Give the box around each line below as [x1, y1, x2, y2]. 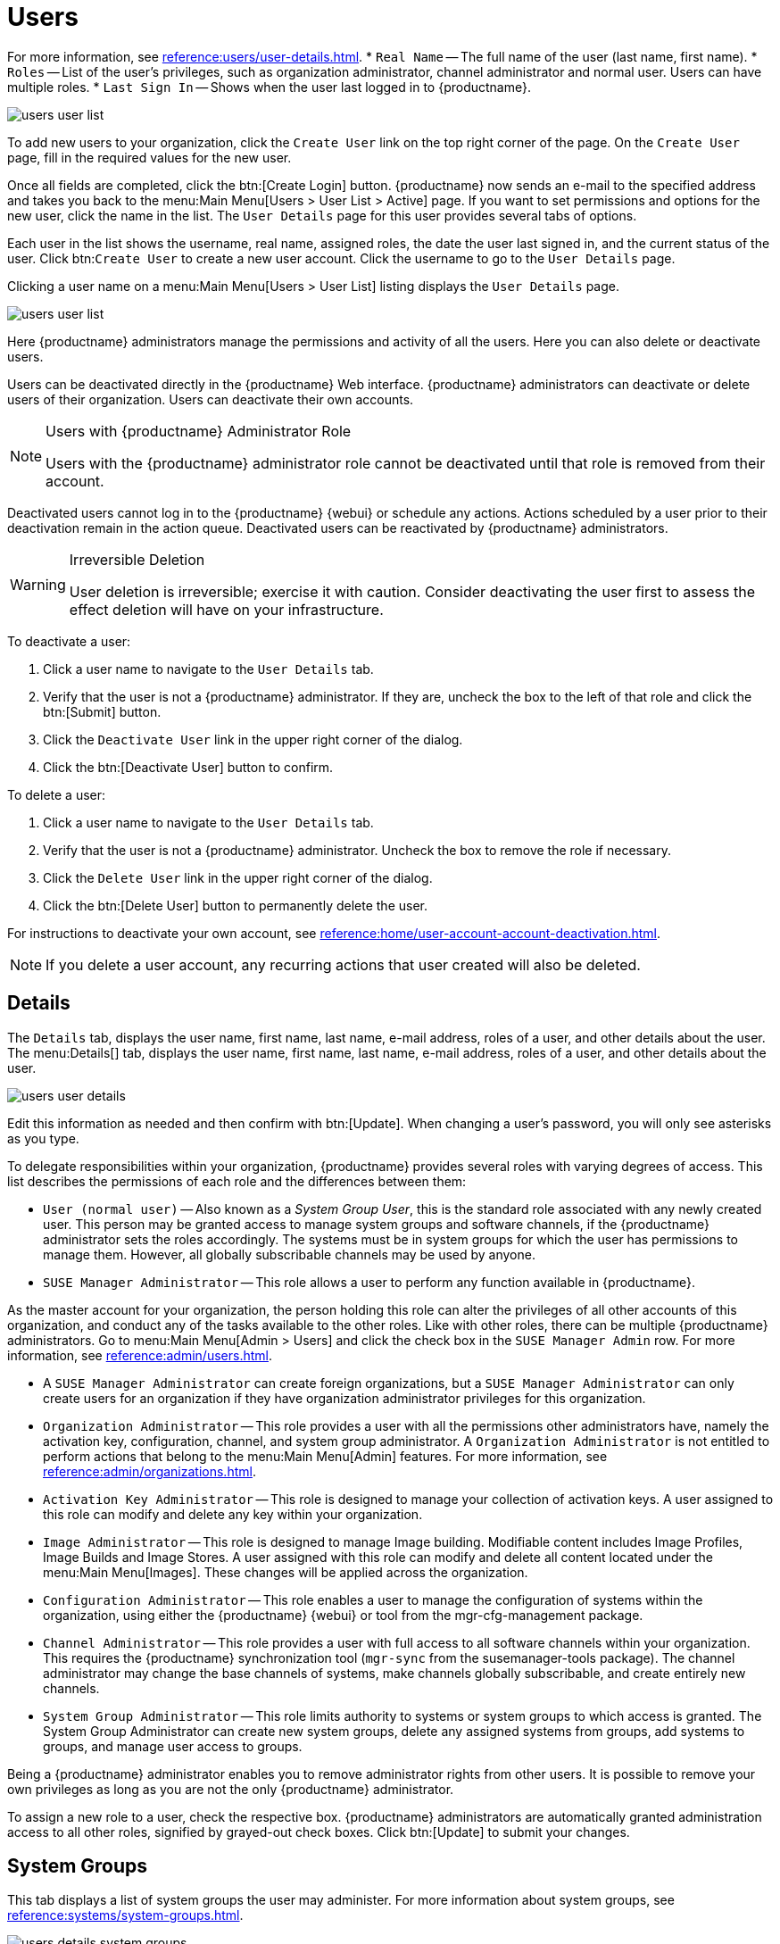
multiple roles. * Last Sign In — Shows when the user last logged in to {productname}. [7, 79, 531, 95]
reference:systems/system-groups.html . [7, 1907, 244, 1923]
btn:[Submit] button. [43, 703, 162, 719]
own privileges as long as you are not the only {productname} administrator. [7, 1781, 454, 1797]
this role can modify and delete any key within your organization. [43, 1506, 423, 1522]
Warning [10, 575, 66, 594]
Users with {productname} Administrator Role [46, 421, 352, 440]
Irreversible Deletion [69, 550, 205, 569]
